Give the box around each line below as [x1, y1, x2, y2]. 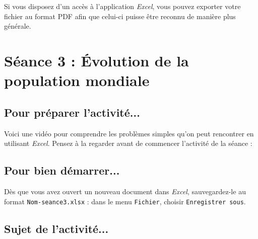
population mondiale [4, 70, 150, 91]
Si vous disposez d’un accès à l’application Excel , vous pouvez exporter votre [4, 1, 241, 11]
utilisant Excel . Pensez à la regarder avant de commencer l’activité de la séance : [4, 138, 252, 148]
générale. [4, 21, 31, 31]
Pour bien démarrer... [4, 163, 120, 178]
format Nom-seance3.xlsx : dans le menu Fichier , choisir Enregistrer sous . [4, 196, 246, 206]
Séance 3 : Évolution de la [4, 50, 189, 70]
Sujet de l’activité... [4, 220, 109, 236]
